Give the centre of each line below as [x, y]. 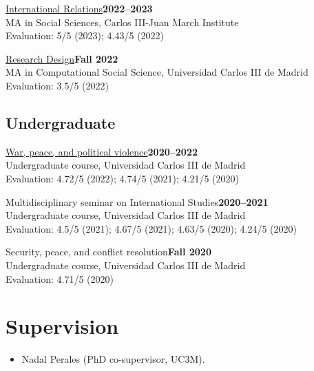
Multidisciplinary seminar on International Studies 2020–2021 [137, 201]
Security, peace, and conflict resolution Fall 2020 [108, 252]
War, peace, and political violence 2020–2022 [102, 151]
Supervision [62, 326]
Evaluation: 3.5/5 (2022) [57, 85]
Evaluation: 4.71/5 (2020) [60, 278]
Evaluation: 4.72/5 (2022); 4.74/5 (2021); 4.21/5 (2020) [122, 178]
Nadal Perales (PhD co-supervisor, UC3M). [113, 359]
